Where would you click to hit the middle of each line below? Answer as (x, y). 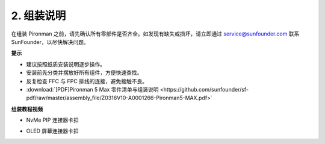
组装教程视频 (27, 109)
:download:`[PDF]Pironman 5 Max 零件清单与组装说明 (92, 89)
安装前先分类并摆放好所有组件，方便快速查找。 (84, 73)
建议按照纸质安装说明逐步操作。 (66, 64)
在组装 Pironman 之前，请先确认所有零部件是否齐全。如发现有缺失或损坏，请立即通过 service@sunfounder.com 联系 (155, 34)
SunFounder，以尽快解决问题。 (50, 42)
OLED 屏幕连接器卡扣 (53, 131)
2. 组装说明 (39, 16)
